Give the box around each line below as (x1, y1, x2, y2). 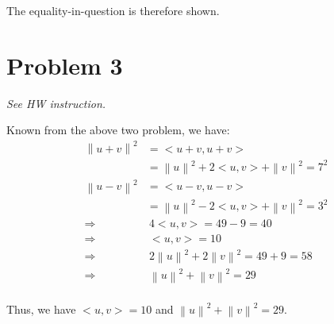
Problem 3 (6, 48, 123, 81)
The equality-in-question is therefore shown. (6, 2, 220, 18)
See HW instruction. (6, 94, 106, 111)
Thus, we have (6, 300, 76, 317)
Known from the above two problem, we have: (6, 121, 230, 138)
